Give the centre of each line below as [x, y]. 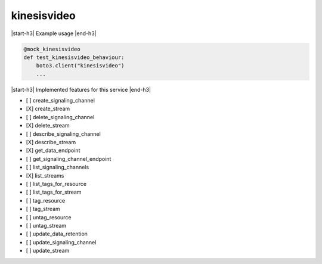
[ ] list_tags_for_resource [56, 184]
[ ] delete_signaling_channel [60, 117]
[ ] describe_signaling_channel [63, 133]
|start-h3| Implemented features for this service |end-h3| [81, 89]
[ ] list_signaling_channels [58, 167]
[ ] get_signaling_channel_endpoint [69, 159]
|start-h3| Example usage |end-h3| [54, 33]
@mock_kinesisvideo [52, 49]
